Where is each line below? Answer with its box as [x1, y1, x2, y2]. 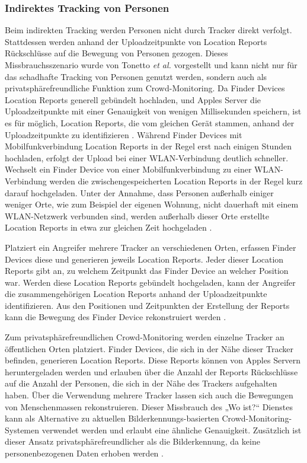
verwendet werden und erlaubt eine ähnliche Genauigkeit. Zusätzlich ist [41, 423, 302, 436]
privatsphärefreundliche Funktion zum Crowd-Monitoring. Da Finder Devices [5, 82, 285, 94]
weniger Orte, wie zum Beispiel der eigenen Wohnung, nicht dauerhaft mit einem [5, 198, 299, 210]
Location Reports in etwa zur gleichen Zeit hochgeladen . [5, 221, 212, 234]
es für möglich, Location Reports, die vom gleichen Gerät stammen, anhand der [5, 116, 295, 129]
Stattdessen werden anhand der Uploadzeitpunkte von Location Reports [5, 35, 267, 47]
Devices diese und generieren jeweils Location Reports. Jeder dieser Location [5, 253, 284, 265]
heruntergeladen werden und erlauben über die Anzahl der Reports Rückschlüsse [5, 365, 298, 378]
